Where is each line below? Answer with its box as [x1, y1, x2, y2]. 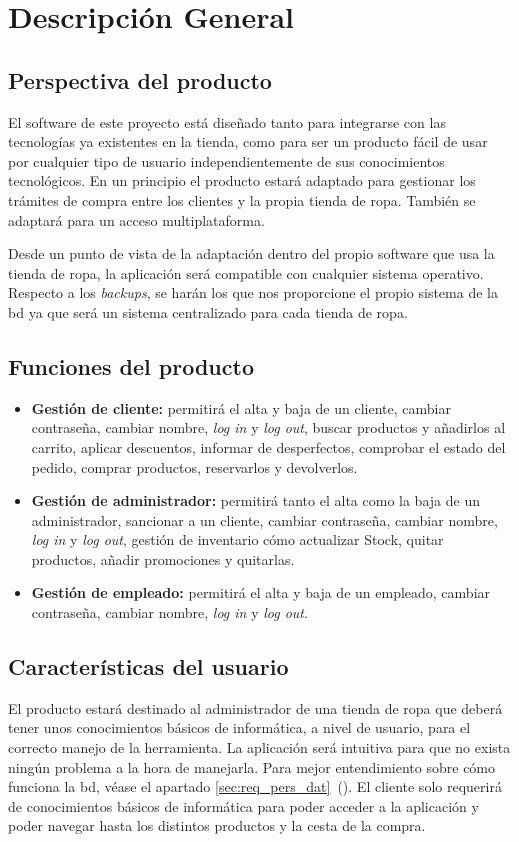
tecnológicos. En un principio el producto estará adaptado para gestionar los [8, 170, 476, 191]
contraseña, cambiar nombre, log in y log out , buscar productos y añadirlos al [31, 417, 506, 438]
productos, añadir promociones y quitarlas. [31, 548, 295, 569]
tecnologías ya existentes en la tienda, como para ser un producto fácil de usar [8, 131, 488, 152]
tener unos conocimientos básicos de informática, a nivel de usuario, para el [8, 717, 471, 738]
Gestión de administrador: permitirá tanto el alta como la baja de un [31, 490, 480, 511]
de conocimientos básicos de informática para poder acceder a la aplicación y [8, 795, 479, 816]
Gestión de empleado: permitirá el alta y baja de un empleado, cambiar [31, 582, 491, 603]
